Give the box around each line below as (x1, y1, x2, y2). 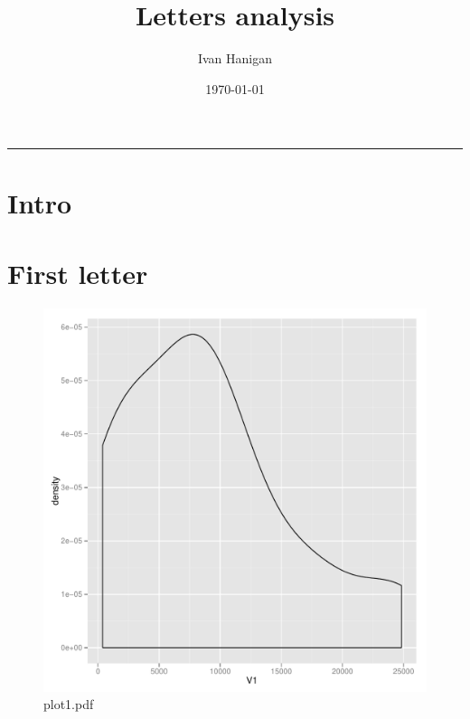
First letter (7, 254, 148, 291)
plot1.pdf (43, 695, 94, 714)
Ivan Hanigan (197, 49, 273, 68)
